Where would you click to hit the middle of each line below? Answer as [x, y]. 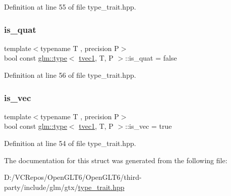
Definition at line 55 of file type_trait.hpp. [70, 7]
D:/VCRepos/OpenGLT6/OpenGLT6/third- [73, 177]
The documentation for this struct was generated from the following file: [116, 160]
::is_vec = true [149, 126]
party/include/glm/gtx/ [41, 187]
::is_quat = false [151, 58]
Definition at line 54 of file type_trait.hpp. [70, 143]
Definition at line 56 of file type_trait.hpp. [70, 75]
